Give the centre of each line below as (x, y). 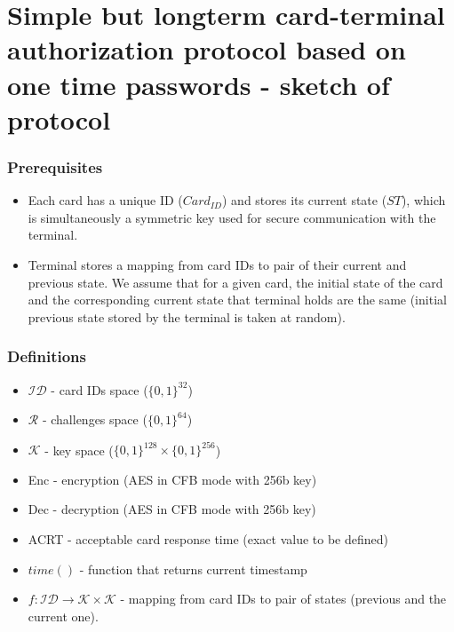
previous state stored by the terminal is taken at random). (187, 316)
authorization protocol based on (207, 49)
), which (423, 200)
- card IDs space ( (100, 389)
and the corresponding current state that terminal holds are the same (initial (237, 300)
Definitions (47, 356)
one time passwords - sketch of (199, 84)
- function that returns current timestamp (193, 569)
